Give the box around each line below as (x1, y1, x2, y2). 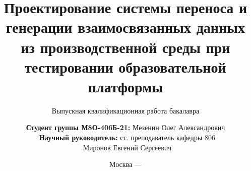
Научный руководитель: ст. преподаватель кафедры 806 (39, 132, 216, 143)
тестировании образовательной (25, 56, 226, 77)
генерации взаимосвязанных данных (6, 17, 245, 37)
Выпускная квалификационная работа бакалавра (51, 105, 200, 116)
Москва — (109, 159, 142, 169)
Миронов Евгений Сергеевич (83, 142, 172, 152)
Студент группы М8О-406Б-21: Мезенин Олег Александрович (26, 122, 225, 133)
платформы (88, 76, 163, 96)
